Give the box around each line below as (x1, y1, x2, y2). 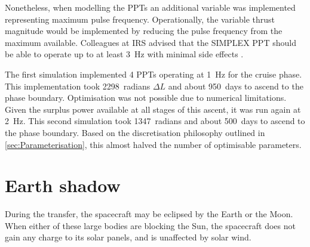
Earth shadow (5, 173, 121, 197)
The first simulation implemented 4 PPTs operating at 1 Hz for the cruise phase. (5, 67, 302, 80)
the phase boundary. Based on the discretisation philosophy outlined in (5, 126, 265, 138)
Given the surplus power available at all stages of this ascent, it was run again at (5, 103, 301, 115)
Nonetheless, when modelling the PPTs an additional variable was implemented (5, 1, 296, 13)
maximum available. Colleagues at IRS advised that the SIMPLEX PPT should (5, 36, 296, 48)
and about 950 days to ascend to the (168, 79, 303, 92)
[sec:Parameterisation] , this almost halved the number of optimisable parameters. (5, 138, 302, 150)
